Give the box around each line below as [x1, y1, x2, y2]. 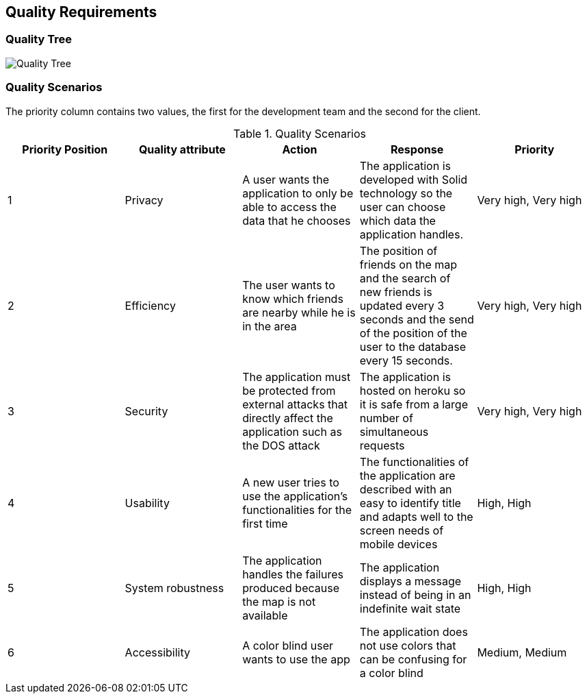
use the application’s [242, 489, 348, 503]
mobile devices [359, 537, 438, 551]
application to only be [242, 186, 354, 200]
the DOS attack [242, 438, 320, 452]
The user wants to [242, 278, 335, 292]
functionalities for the [242, 502, 352, 517]
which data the [359, 213, 436, 228]
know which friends [242, 291, 343, 306]
